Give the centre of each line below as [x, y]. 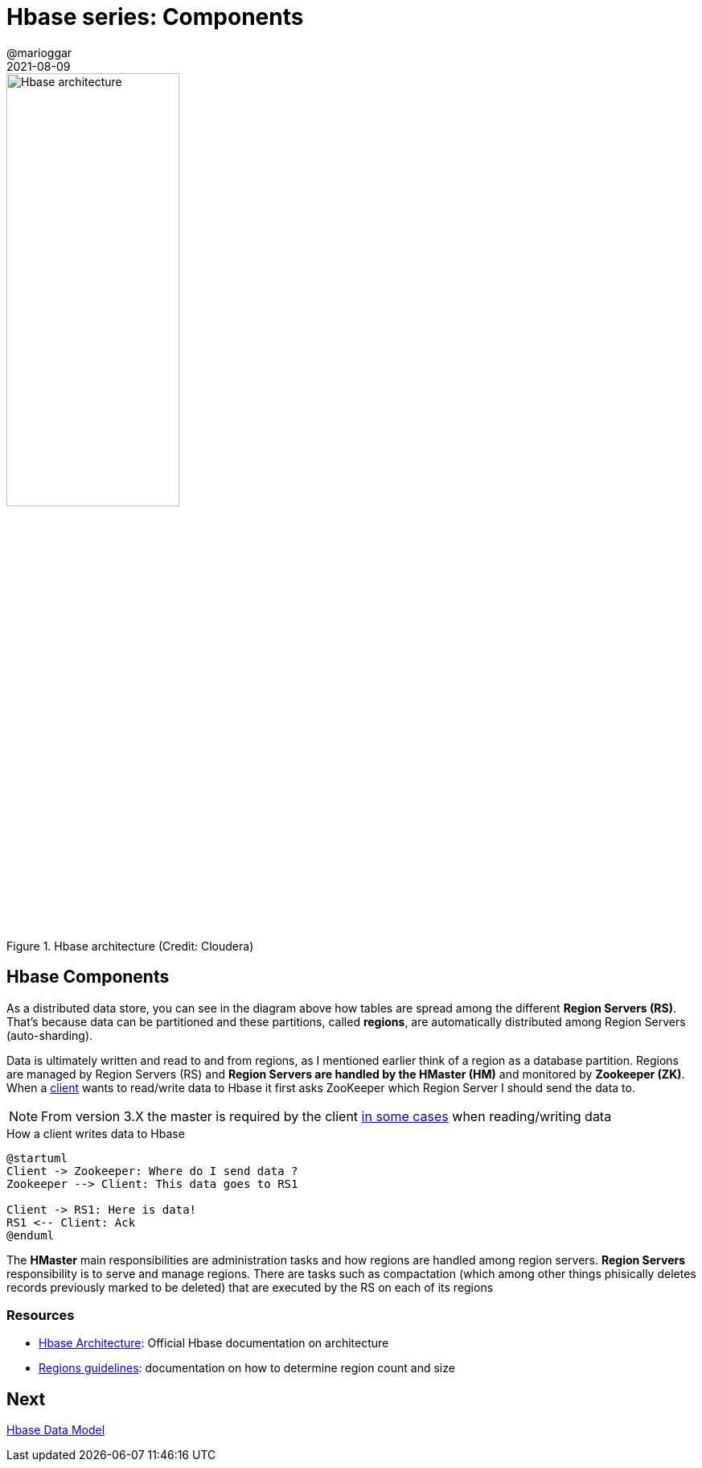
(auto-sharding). [50, 1035]
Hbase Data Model [56, 1430]
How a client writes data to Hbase [96, 1133]
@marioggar [39, 52]
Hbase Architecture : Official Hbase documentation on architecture [214, 1343]
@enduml [31, 1235]
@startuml [37, 1158]
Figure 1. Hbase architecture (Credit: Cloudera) [130, 946]
